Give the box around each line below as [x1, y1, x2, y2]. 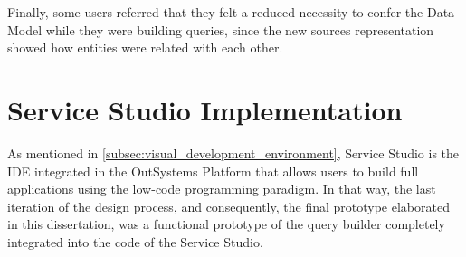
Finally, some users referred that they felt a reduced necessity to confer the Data [7, 3, 455, 21]
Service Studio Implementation [7, 90, 403, 128]
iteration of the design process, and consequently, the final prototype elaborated [7, 196, 450, 215]
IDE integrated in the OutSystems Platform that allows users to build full [7, 161, 419, 180]
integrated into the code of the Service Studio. [7, 232, 263, 251]
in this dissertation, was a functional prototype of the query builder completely [7, 214, 445, 233]
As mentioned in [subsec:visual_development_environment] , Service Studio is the [7, 143, 460, 162]
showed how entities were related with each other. [7, 38, 283, 57]
